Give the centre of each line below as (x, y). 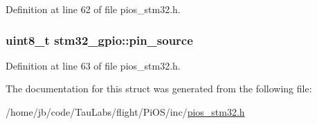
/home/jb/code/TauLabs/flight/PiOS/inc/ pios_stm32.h (125, 112)
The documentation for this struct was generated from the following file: (159, 89)
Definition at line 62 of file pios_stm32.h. (93, 9)
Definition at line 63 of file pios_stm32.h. (93, 65)
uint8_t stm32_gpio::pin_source (99, 40)
